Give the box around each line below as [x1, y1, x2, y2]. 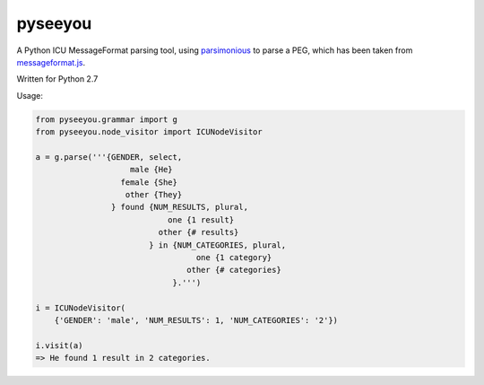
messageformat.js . [16, 57, 86, 67]
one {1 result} [167, 214, 235, 224]
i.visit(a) [35, 340, 83, 350]
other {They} [125, 189, 183, 200]
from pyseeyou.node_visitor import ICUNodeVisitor [35, 127, 264, 137]
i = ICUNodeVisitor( [35, 302, 125, 313]
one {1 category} [195, 252, 272, 262]
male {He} [130, 164, 174, 175]
